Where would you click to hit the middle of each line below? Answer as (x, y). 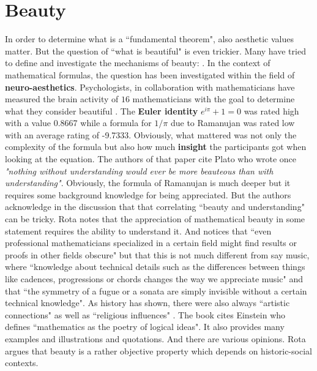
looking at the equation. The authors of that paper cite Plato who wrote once (151, 159)
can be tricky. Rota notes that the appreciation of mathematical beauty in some (155, 219)
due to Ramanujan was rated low (233, 123)
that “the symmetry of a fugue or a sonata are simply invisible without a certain (156, 290)
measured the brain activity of (62, 99)
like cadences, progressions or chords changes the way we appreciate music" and (154, 279)
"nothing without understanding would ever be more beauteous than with (139, 171)
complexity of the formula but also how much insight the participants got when (156, 147)
